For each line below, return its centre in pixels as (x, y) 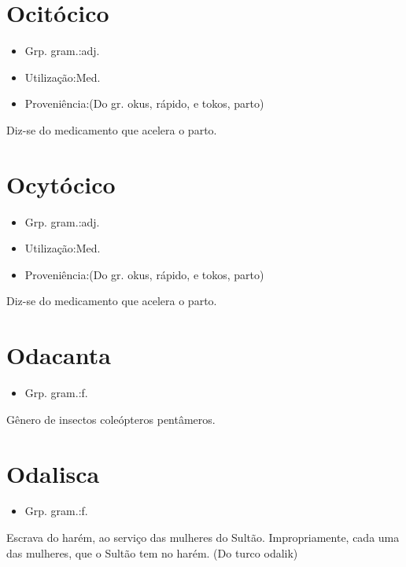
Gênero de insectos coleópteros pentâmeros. (111, 419)
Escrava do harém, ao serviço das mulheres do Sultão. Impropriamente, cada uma (203, 538)
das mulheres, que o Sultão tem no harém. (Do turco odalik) (152, 552)
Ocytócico (61, 184)
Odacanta (59, 355)
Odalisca (53, 473)
